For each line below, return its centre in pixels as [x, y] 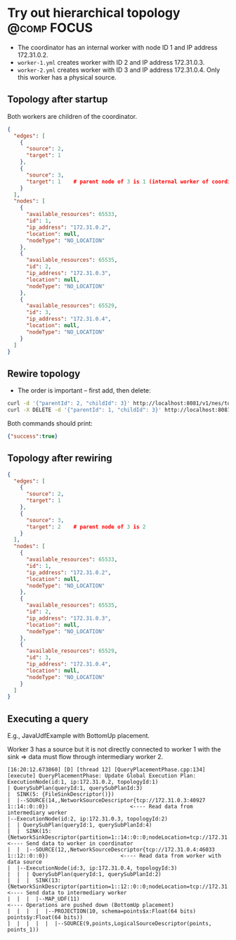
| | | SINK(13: [34, 881]
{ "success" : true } [33, 436]
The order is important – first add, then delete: [84, 390]
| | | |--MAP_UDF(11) [44, 899]
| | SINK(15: [29, 832]
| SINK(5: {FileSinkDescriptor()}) [61, 794]
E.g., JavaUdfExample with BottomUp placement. [78, 736]
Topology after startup [58, 100]
